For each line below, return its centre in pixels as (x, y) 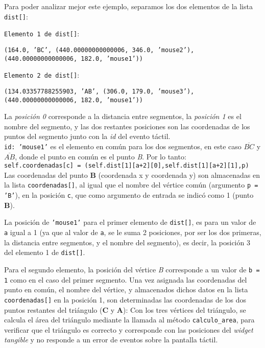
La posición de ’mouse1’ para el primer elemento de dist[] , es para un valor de (130, 222)
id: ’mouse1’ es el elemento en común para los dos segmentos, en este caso (123, 146)
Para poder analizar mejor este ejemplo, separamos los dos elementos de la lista (128, 6)
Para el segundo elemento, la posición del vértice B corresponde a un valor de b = (132, 269)
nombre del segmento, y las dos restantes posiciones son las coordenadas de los (127, 126)
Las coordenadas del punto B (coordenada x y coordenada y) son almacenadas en (132, 175)
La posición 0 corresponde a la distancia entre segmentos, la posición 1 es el (123, 116)
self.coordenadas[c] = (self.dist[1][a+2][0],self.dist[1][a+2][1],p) (127, 166)
